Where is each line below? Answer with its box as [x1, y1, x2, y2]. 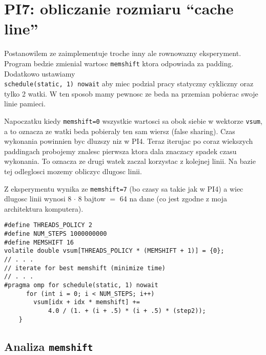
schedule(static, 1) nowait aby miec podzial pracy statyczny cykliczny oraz [4, 78, 254, 89]
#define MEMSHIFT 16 [4, 238, 74, 246]
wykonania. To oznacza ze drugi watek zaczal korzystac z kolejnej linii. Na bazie [4, 156, 256, 166]
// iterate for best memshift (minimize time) [4, 264, 166, 272]
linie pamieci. [4, 98, 46, 109]
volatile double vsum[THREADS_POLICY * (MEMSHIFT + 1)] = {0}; [4, 247, 224, 255]
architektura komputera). [4, 203, 84, 214]
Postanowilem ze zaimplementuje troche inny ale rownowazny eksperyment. [4, 48, 241, 59]
